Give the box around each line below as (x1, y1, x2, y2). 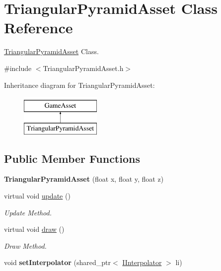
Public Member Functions (4, 150, 140, 166)
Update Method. (4, 207, 52, 217)
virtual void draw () (4, 224, 65, 234)
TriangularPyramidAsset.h (43, 63, 124, 73)
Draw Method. (4, 240, 47, 251)
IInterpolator (122, 257, 162, 268)
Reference (4, 17, 73, 38)
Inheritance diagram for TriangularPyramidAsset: (4, 79, 155, 90)
